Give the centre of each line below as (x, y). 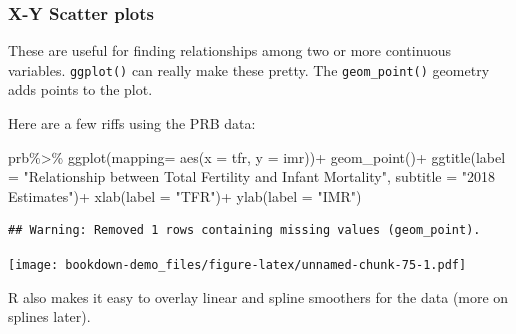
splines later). (49, 316)
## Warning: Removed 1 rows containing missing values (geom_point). (244, 230)
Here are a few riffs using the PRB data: (132, 123)
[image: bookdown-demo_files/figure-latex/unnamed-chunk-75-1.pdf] (237, 265)
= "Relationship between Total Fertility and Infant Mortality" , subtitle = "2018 (251, 176)
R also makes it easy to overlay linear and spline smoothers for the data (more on (258, 296)
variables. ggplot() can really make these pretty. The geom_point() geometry (249, 69)
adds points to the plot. (80, 89)
